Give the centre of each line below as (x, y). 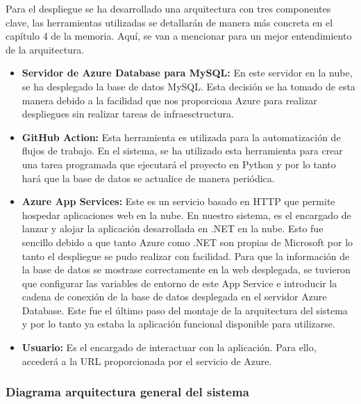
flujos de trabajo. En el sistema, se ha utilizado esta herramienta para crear (182, 151)
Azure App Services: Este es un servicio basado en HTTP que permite (178, 201)
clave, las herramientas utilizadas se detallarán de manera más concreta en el (169, 22)
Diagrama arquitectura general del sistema (127, 392)
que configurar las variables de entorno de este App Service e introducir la (179, 283)
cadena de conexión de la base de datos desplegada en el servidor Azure (174, 297)
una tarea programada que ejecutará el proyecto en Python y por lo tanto (179, 164)
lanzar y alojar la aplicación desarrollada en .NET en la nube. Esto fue (173, 228)
